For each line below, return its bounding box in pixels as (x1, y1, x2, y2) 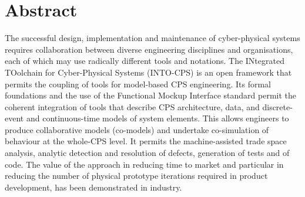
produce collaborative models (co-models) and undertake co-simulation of (5, 123, 269, 135)
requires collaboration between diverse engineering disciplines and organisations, (5, 43, 293, 55)
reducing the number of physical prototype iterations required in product (5, 169, 268, 182)
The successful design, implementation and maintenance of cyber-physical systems (5, 32, 300, 44)
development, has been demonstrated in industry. (5, 181, 182, 193)
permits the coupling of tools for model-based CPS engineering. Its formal (5, 77, 271, 90)
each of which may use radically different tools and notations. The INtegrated (5, 55, 284, 67)
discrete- (262, 100, 293, 113)
